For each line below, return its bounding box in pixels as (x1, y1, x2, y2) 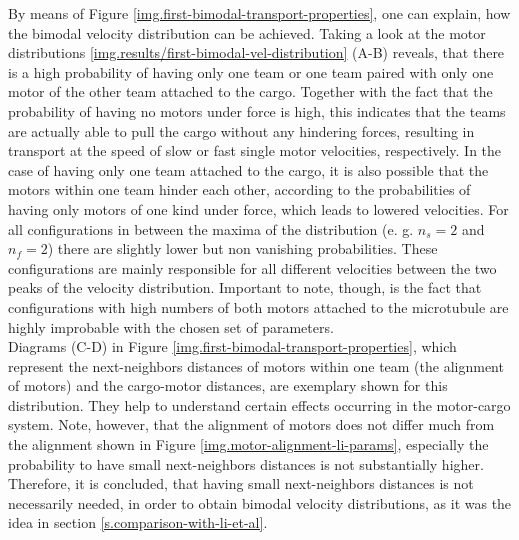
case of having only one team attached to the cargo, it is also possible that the (8, 159, 489, 180)
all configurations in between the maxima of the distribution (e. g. (8, 218, 414, 239)
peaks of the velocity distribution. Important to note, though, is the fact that (8, 277, 482, 298)
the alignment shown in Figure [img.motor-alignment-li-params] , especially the (8, 434, 489, 455)
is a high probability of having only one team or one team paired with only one (8, 61, 494, 82)
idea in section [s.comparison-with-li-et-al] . (8, 512, 268, 533)
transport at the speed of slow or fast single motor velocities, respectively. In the (8, 140, 502, 161)
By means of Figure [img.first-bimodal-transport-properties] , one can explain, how (8, 3, 511, 23)
